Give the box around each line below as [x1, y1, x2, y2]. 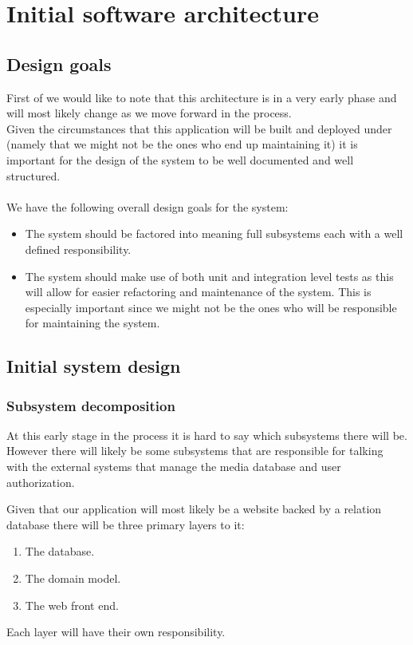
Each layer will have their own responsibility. [6, 623, 226, 640]
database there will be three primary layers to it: [6, 516, 245, 532]
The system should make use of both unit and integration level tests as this [25, 267, 394, 284]
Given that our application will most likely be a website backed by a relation [6, 501, 382, 517]
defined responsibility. [25, 240, 132, 257]
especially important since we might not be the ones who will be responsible [25, 299, 397, 315]
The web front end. [25, 596, 119, 613]
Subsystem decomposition [6, 395, 175, 415]
